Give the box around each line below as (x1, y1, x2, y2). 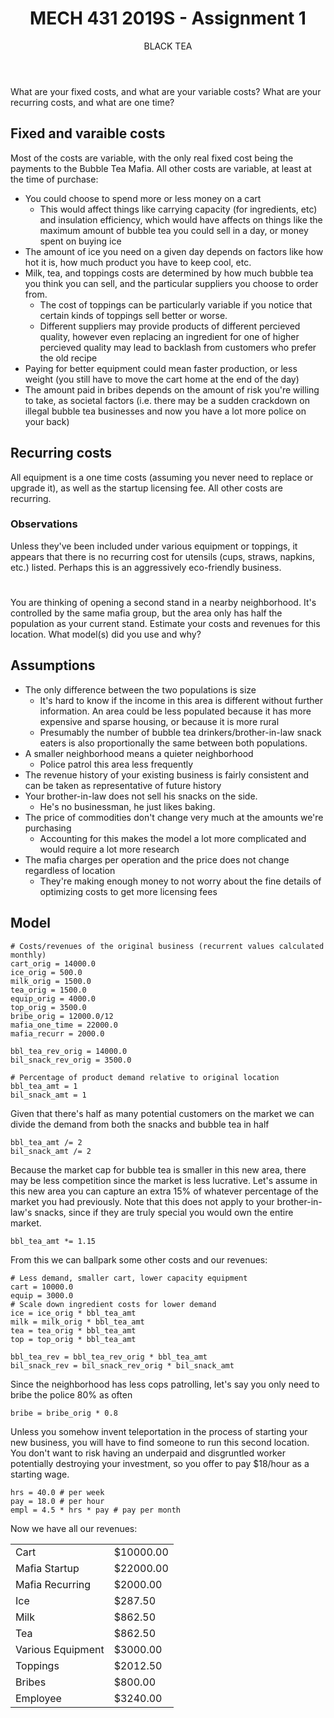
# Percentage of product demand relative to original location (10, 1072, 280, 1082)
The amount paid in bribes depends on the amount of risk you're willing (24, 383, 320, 396)
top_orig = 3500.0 (10, 1002, 87, 1012)
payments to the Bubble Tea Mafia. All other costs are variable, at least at (10, 162, 312, 174)
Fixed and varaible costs (10, 125, 166, 142)
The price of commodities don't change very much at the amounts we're (24, 811, 324, 823)
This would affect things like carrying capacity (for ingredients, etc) (39, 203, 318, 215)
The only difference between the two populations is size (24, 683, 257, 696)
